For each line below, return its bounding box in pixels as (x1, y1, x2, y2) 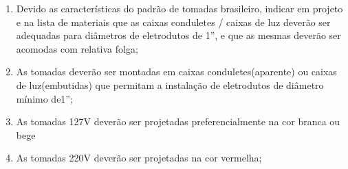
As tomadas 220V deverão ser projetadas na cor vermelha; (16, 151, 262, 165)
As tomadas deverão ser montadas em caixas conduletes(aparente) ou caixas (16, 64, 337, 79)
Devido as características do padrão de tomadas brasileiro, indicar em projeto (16, 1, 343, 15)
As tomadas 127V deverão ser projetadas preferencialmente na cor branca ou (16, 114, 340, 129)
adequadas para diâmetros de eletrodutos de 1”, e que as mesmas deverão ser (16, 28, 341, 42)
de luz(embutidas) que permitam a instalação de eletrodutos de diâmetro (16, 77, 324, 92)
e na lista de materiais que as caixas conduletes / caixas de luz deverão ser (16, 14, 331, 29)
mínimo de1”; (16, 91, 73, 105)
